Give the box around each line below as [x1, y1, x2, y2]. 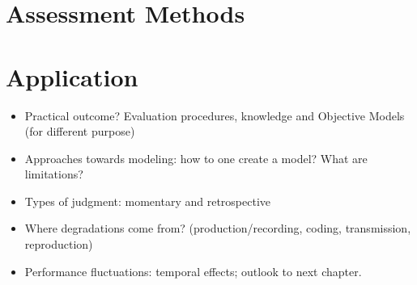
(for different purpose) [24, 123, 135, 140]
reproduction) [24, 236, 93, 253]
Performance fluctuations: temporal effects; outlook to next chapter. [24, 262, 362, 279]
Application [6, 60, 138, 93]
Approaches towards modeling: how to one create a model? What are [24, 149, 368, 166]
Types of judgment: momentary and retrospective [24, 192, 271, 209]
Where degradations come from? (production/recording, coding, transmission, [24, 220, 411, 237]
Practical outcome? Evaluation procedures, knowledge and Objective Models [24, 107, 405, 124]
